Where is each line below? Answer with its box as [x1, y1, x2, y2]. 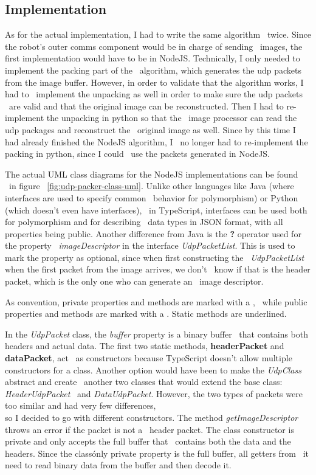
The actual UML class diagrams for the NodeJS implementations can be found [5, 167, 298, 180]
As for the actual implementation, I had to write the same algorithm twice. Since [5, 28, 311, 41]
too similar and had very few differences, [5, 399, 156, 412]
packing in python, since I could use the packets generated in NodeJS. [5, 147, 270, 160]
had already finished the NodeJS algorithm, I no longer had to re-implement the [5, 135, 308, 148]
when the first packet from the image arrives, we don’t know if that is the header [5, 263, 311, 276]
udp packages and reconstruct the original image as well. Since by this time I [5, 123, 296, 136]
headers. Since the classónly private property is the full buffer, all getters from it [5, 446, 309, 459]
